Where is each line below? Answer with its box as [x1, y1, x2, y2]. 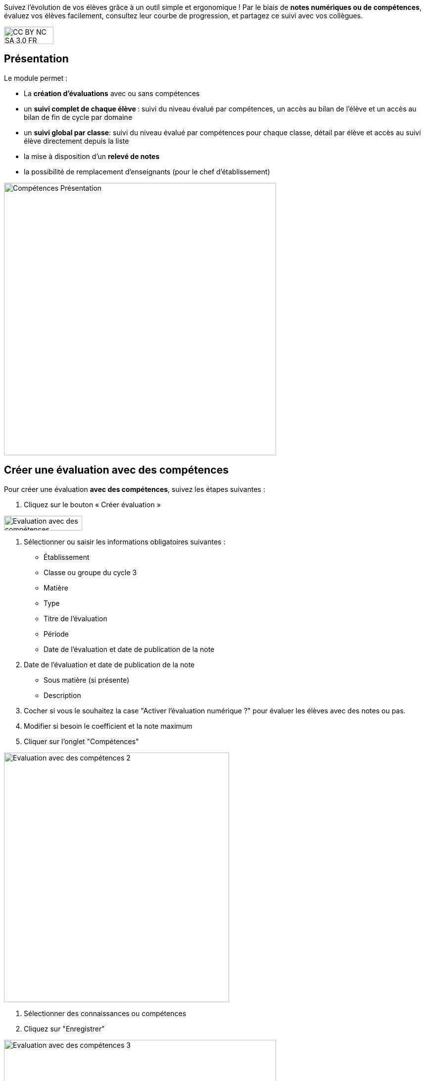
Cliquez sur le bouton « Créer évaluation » [24, 500, 161, 509]
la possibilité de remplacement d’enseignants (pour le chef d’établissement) [24, 167, 270, 176]
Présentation [4, 53, 69, 65]
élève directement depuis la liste [24, 136, 129, 145]
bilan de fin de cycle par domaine [24, 112, 133, 121]
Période [44, 629, 69, 638]
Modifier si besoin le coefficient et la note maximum [24, 721, 192, 730]
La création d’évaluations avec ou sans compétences [24, 89, 200, 98]
